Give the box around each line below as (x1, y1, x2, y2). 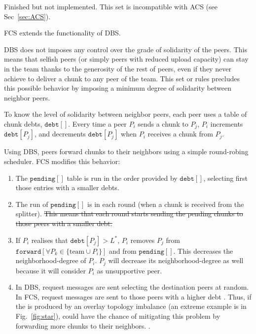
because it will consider (15, 265, 86, 275)
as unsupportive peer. (97, 265, 162, 275)
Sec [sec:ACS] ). (4, 11, 51, 21)
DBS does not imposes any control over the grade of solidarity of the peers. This (4, 44, 247, 54)
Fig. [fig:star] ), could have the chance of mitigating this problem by (15, 310, 220, 321)
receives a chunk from (147, 129, 213, 139)
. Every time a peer (68, 118, 127, 129)
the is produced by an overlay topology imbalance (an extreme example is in (15, 301, 247, 311)
